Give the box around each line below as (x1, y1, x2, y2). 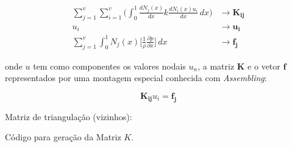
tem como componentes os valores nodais (33, 59, 186, 72)
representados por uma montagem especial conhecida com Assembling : (5, 71, 267, 84)
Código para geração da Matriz (5, 131, 121, 143)
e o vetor (247, 59, 280, 72)
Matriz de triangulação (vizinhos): (5, 110, 132, 123)
